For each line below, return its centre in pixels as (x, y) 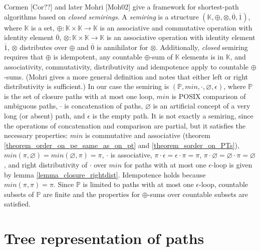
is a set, (43, 27)
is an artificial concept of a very (202, 106)
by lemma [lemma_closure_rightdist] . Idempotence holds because (105, 174)
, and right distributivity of (46, 164)
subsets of (19, 194)
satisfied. (18, 204)
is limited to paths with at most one (138, 184)
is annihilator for (122, 47)
